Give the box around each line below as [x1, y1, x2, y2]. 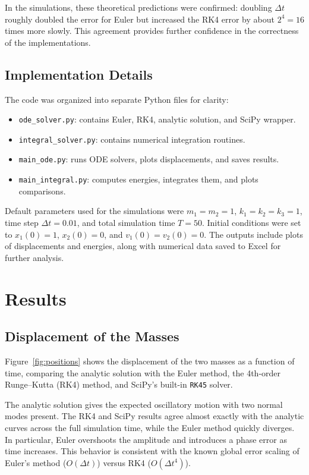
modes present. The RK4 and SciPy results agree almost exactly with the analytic [5, 410, 304, 422]
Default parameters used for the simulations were [5, 205, 184, 217]
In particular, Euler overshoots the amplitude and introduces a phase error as [5, 433, 287, 445]
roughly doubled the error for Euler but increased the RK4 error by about [5, 12, 275, 25]
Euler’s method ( [5, 456, 67, 468]
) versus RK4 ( [97, 456, 151, 468]
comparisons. [18, 184, 66, 197]
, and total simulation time [77, 216, 175, 228]
